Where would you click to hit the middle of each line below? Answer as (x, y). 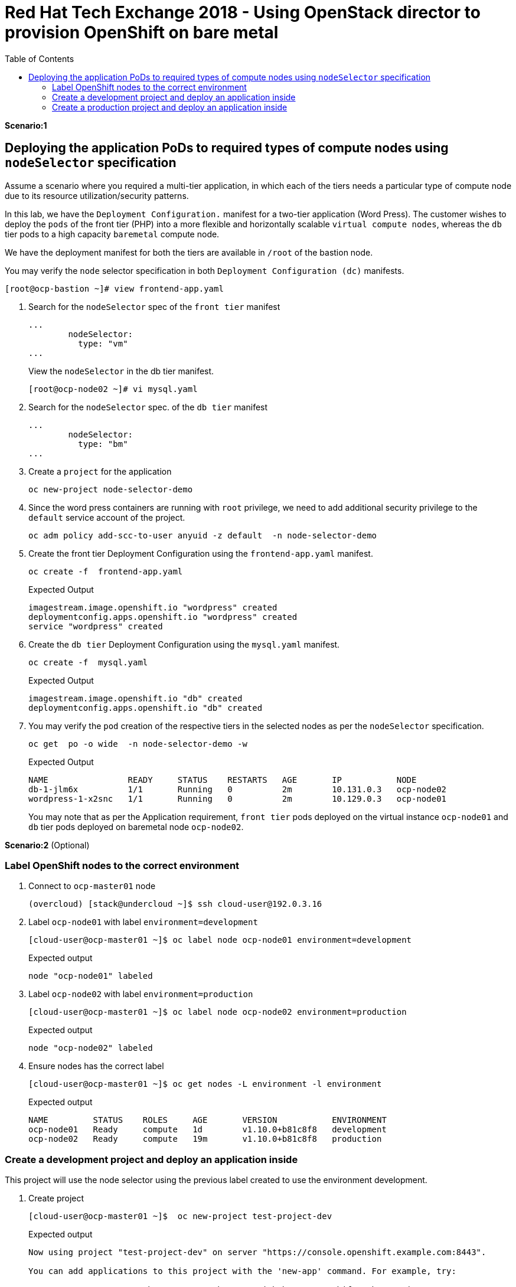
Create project (56, 1198)
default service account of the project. (107, 517)
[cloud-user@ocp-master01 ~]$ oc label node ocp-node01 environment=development (220, 940)
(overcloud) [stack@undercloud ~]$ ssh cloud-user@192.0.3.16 (175, 904)
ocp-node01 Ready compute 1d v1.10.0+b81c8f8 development (208, 1130)
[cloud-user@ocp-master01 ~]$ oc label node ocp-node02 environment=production (218, 1012)
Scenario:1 (26, 125)
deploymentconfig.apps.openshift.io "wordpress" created (163, 617)
